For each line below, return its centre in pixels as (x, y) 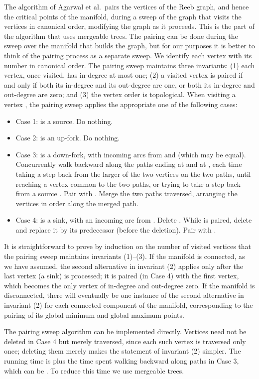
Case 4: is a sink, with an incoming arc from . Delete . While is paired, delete (134, 220)
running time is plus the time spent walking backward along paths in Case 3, (122, 361)
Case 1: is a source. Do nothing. (64, 121)
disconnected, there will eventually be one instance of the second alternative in (124, 295)
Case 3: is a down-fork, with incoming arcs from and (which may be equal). (131, 154)
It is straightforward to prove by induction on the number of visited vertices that (128, 246)
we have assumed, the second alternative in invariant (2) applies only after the (124, 266)
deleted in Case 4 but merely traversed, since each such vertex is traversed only (125, 341)
